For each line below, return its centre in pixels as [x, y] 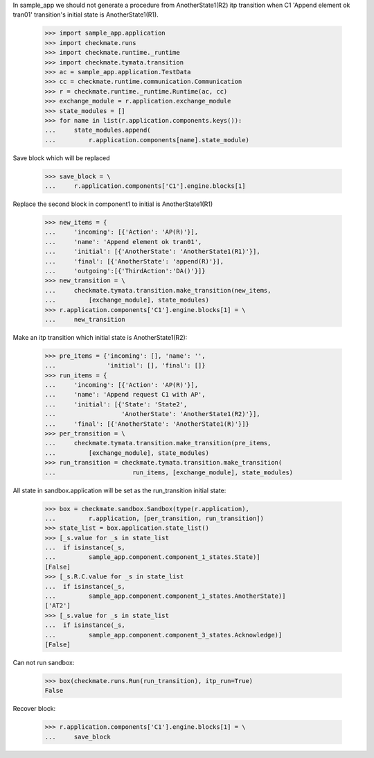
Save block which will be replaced [61, 158]
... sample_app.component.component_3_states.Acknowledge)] [163, 635]
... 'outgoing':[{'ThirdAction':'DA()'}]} [125, 271]
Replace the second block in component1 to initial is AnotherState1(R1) [113, 204]
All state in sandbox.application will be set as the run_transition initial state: [119, 490]
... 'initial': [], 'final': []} [125, 365]
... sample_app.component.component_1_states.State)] [152, 557]
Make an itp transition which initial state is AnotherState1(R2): [100, 337]
